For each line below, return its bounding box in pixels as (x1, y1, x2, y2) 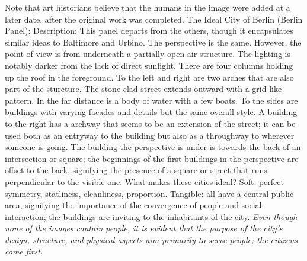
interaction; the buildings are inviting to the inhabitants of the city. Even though (5, 210, 298, 222)
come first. (5, 245, 43, 257)
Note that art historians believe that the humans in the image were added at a (5, 1, 290, 13)
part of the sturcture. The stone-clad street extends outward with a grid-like (5, 82, 282, 95)
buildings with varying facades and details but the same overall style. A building (5, 106, 298, 118)
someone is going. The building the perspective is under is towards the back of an (5, 141, 301, 153)
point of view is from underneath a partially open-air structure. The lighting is (5, 47, 290, 60)
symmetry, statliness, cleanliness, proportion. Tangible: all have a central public (5, 187, 294, 199)
